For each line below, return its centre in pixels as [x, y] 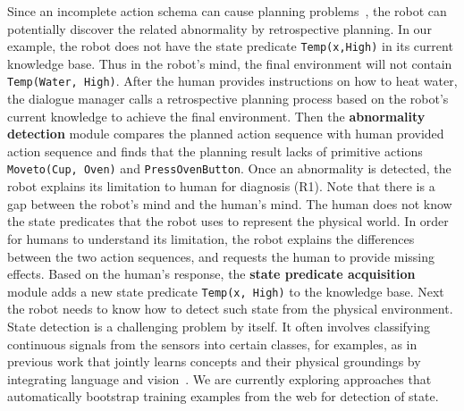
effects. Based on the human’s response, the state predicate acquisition [211, 274]
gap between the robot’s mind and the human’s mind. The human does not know [230, 203]
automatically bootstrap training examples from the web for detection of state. [223, 396]
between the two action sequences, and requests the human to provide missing [221, 256]
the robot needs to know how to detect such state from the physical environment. [230, 309]
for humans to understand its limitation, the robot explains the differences [211, 238]
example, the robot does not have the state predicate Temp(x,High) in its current [230, 46]
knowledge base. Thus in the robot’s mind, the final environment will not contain [230, 63]
